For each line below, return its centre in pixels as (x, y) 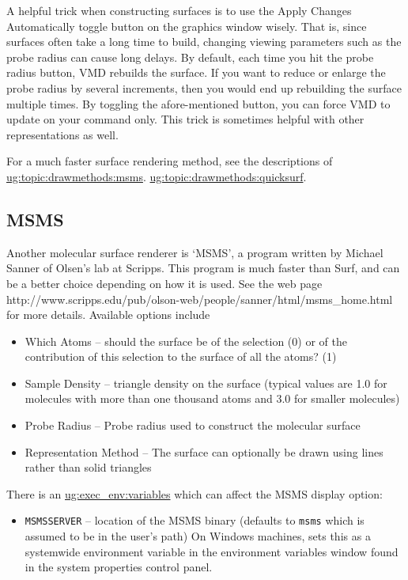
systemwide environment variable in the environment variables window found (212, 551)
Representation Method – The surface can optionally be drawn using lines (204, 451)
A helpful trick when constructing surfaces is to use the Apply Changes (179, 10)
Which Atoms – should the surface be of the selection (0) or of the (186, 341)
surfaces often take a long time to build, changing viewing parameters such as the (204, 42)
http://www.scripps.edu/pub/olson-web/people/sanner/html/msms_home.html (200, 299)
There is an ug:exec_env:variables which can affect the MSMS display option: (195, 493)
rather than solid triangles (88, 467)
